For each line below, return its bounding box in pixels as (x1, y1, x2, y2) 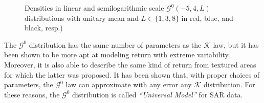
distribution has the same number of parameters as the (29, 39, 202, 50)
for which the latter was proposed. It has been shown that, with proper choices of (4, 69, 260, 80)
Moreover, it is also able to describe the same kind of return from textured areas (4, 59, 256, 70)
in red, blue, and (181, 12, 233, 23)
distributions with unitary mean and (25, 12, 139, 23)
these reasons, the (4, 89, 60, 99)
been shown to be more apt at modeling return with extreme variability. (4, 49, 230, 60)
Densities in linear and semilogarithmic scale (25, 3, 164, 13)
